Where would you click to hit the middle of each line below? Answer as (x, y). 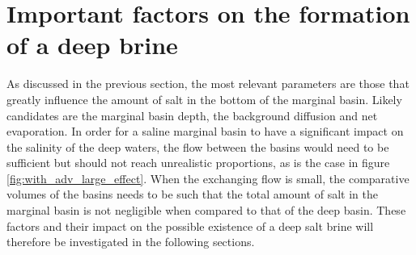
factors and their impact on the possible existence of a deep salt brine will (190, 226)
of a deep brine (92, 45)
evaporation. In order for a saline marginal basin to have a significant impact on (205, 131)
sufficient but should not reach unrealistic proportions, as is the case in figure (198, 163)
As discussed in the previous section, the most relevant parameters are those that (208, 84)
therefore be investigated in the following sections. (131, 242)
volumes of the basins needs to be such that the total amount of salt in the (192, 194)
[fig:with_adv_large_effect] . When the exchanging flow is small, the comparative (208, 178)
